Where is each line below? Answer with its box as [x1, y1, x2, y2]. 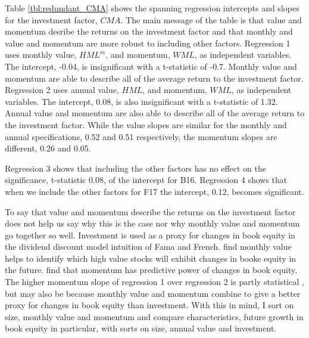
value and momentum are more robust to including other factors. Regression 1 [5, 36, 291, 49]
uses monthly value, [5, 48, 77, 61]
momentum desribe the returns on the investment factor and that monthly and [5, 25, 293, 38]
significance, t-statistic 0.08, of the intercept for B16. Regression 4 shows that [5, 173, 288, 186]
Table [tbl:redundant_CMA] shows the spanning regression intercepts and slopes [5, 2, 299, 14]
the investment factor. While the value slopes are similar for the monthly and [5, 118, 287, 131]
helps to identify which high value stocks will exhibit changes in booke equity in [5, 252, 296, 264]
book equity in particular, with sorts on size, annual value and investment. [5, 322, 277, 334]
